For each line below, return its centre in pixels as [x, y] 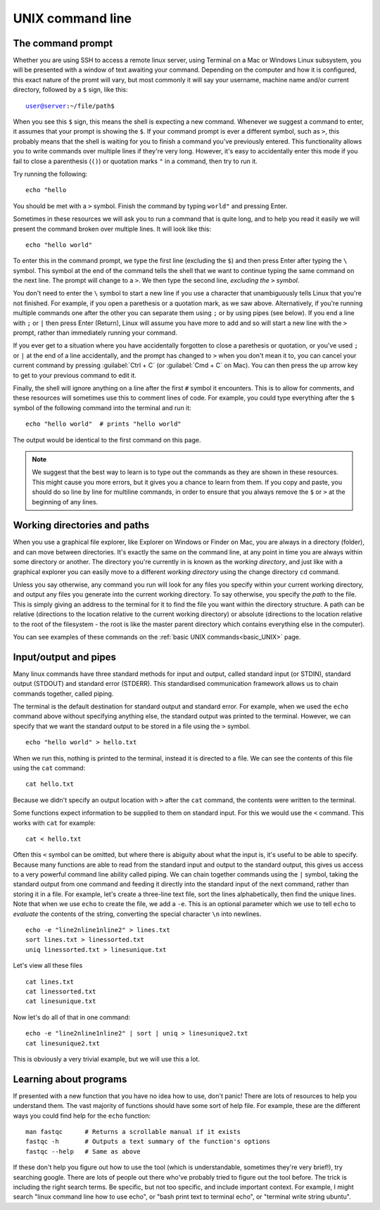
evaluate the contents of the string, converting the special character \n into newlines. [137, 914]
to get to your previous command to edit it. [75, 375]
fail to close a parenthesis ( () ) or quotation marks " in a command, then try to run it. [135, 161]
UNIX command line [72, 18]
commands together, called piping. [63, 694]
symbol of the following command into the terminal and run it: [102, 407]
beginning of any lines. [65, 502]
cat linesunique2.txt [63, 1043]
